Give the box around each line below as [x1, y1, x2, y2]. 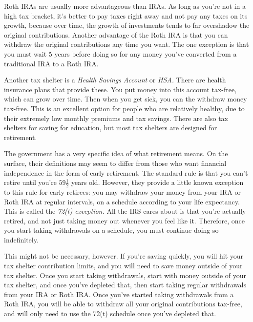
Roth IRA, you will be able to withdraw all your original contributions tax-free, [4, 299, 242, 309]
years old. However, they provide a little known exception [71, 177, 244, 187]
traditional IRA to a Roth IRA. [4, 58, 99, 68]
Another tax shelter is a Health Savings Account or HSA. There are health [4, 75, 226, 85]
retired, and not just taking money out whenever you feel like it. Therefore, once [4, 215, 245, 225]
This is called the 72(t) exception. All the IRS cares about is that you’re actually [4, 206, 246, 216]
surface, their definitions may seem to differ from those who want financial [4, 158, 227, 168]
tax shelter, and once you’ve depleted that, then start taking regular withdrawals [4, 280, 246, 290]
